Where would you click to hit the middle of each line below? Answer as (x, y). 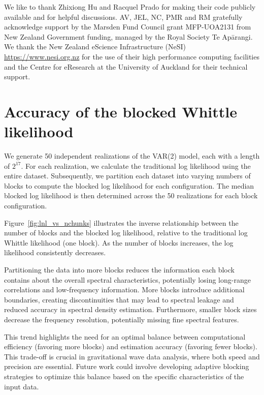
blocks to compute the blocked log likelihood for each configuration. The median (129, 185)
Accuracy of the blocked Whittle (121, 111)
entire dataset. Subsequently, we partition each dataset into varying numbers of (127, 176)
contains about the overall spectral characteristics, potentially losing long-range (127, 279)
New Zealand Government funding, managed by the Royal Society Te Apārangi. (128, 36)
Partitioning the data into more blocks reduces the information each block (119, 269)
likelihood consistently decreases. (55, 252)
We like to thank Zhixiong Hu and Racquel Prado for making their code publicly (130, 7)
